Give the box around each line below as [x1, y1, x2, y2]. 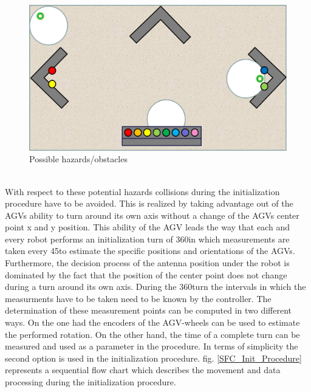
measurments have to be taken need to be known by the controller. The [5, 292, 272, 304]
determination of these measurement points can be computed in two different [5, 304, 292, 317]
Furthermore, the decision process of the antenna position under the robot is [5, 256, 290, 269]
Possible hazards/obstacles [29, 153, 128, 165]
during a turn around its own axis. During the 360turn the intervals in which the [5, 280, 306, 293]
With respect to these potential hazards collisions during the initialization [5, 185, 280, 198]
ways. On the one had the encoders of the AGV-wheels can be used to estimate [5, 316, 300, 329]
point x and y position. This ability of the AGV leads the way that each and [5, 221, 290, 233]
